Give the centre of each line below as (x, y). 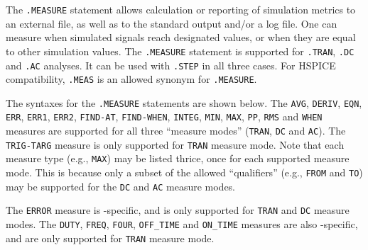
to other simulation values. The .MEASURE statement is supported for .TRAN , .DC (180, 51)
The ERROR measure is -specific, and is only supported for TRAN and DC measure (178, 210)
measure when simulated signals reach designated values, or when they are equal (181, 37)
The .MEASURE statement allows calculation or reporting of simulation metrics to (181, 9)
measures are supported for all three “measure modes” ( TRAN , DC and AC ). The (176, 131)
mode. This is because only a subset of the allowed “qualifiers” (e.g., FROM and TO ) (184, 172)
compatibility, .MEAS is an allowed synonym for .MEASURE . (131, 79)
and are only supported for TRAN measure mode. (110, 238)
